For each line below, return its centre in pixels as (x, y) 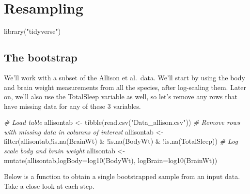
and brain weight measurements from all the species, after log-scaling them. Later (125, 87)
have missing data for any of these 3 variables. (72, 106)
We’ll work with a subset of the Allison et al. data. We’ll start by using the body (125, 77)
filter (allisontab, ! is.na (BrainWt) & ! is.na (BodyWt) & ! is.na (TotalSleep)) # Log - (122, 141)
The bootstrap (41, 57)
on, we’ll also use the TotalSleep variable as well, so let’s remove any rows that (121, 97)
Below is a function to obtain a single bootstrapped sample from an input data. (122, 176)
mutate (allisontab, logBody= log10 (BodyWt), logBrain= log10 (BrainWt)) (111, 160)
